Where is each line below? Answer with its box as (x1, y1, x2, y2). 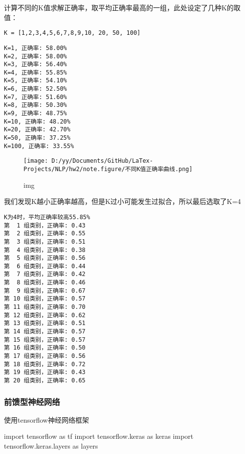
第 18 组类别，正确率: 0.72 (4, 360, 86, 368)
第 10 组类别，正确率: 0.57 (4, 295, 86, 303)
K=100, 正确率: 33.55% (4, 142, 74, 150)
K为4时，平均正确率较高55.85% (4, 213, 90, 221)
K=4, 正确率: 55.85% (4, 69, 67, 76)
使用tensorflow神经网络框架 (4, 414, 89, 425)
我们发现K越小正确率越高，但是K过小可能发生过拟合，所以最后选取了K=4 (4, 196, 241, 206)
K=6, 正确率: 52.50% (4, 85, 67, 93)
